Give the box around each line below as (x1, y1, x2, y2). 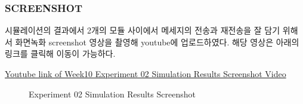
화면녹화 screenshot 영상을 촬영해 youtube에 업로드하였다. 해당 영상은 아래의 (15, 35, 299, 48)
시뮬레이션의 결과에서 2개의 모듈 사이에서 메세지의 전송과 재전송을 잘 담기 (5, 24, 280, 36)
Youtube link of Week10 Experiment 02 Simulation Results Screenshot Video (5, 68, 286, 79)
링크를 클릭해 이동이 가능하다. (5, 47, 116, 60)
